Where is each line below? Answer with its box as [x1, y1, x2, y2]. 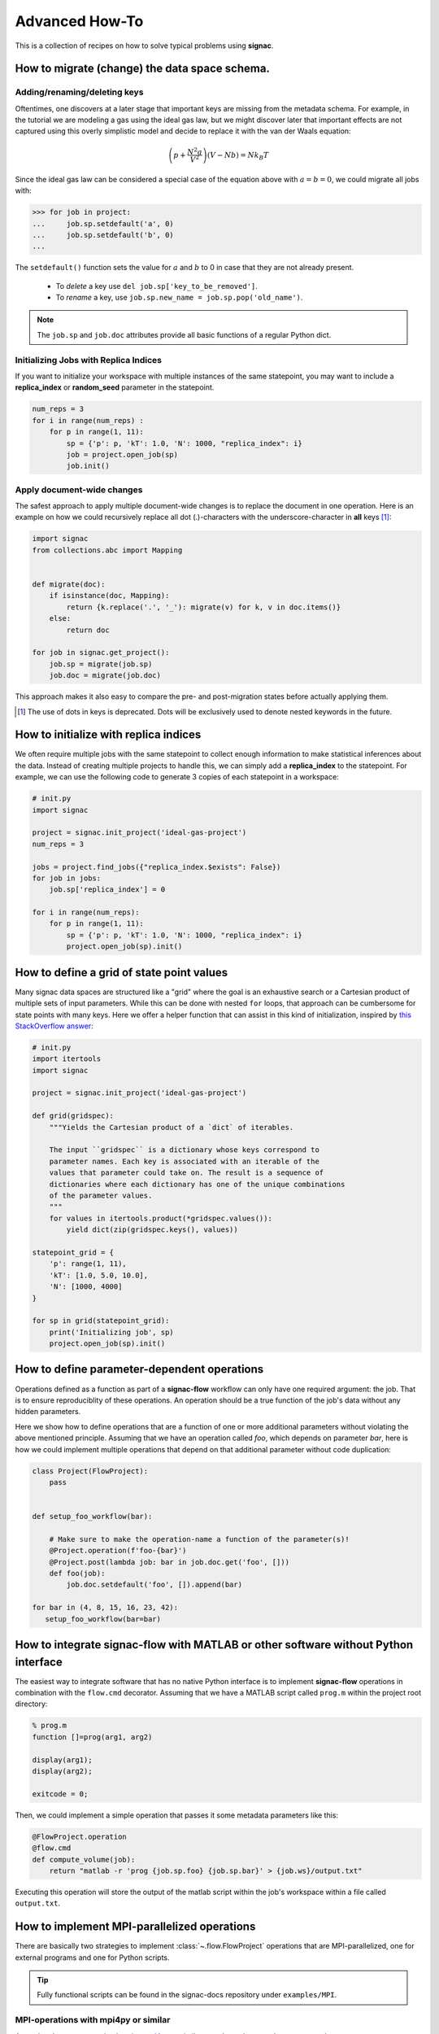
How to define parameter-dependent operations [15, 1363, 264, 1377]
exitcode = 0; [32, 1789, 89, 1798]
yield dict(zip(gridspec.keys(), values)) [66, 1225, 239, 1234]
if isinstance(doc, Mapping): [49, 591, 170, 600]
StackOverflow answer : [15, 1021, 93, 1031]
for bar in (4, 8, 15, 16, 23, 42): [32, 1603, 179, 1613]
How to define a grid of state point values [15, 965, 228, 980]
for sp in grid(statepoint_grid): [32, 1316, 170, 1325]
